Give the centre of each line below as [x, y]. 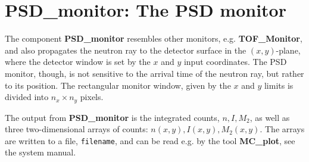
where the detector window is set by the [78, 62]
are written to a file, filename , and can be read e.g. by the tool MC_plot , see [150, 140]
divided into [27, 97]
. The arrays [282, 129]
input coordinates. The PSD [235, 62]
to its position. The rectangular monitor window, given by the [118, 85]
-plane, [288, 50]
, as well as [270, 117]
